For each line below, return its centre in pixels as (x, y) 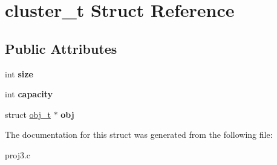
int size (19, 73)
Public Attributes (61, 48)
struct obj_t (28, 114)
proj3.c (18, 154)
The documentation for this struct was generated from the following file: (139, 134)
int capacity (29, 94)
